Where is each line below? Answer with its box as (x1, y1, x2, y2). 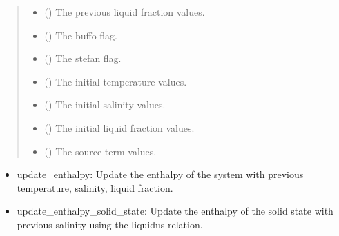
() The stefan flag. (44, 51, 122, 66)
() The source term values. (44, 144, 157, 158)
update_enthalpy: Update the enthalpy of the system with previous (17, 167, 304, 181)
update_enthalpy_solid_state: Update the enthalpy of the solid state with (17, 204, 333, 218)
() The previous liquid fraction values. (44, 5, 205, 19)
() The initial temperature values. (44, 74, 187, 88)
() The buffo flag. (44, 28, 117, 42)
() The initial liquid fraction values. (44, 120, 195, 135)
